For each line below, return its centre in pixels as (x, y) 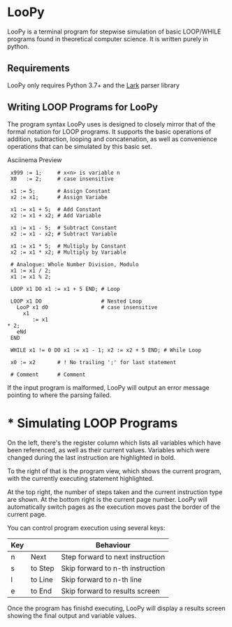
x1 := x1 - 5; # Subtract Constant (64, 228)
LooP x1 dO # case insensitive (87, 307)
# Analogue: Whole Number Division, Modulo (74, 264)
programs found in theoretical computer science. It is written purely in (108, 38)
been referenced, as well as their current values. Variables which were (108, 450)
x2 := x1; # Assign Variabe (59, 197)
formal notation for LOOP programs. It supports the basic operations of (109, 131)
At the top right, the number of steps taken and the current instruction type (115, 492)
